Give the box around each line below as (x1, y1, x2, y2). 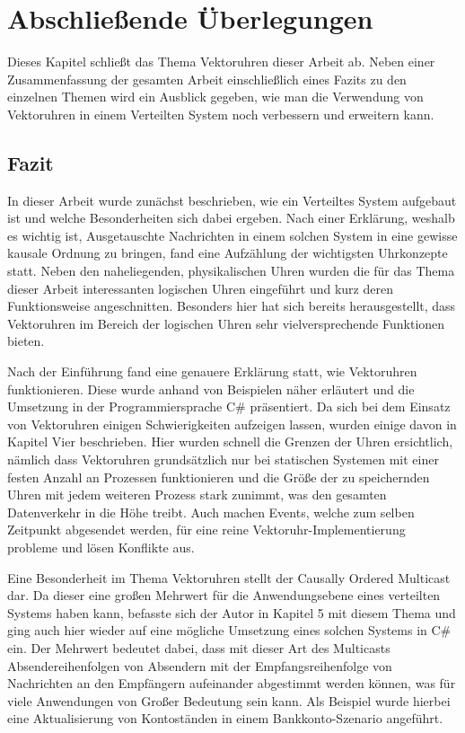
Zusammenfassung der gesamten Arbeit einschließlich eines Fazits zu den (7, 69, 407, 88)
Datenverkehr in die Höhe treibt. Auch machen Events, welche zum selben (7, 502, 415, 521)
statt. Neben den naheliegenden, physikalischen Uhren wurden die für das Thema (7, 261, 455, 280)
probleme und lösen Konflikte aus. (7, 537, 195, 556)
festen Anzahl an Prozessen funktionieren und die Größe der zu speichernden (7, 467, 430, 486)
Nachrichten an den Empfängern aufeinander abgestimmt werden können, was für (7, 674, 456, 693)
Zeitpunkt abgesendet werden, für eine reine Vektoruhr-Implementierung (7, 520, 406, 539)
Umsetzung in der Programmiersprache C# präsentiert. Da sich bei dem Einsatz (7, 397, 451, 416)
